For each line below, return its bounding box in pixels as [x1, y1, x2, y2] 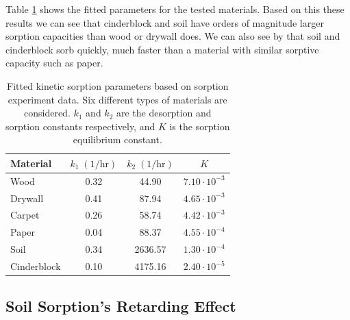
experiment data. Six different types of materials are [8, 92, 227, 106]
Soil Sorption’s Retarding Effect [5, 295, 236, 317]
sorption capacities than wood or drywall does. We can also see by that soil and [5, 29, 340, 43]
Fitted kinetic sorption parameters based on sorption [7, 78, 229, 93]
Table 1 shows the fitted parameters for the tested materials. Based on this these [5, 2, 345, 16]
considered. [24, 106, 71, 120]
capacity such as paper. [5, 56, 103, 70]
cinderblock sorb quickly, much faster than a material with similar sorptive [5, 42, 319, 56]
